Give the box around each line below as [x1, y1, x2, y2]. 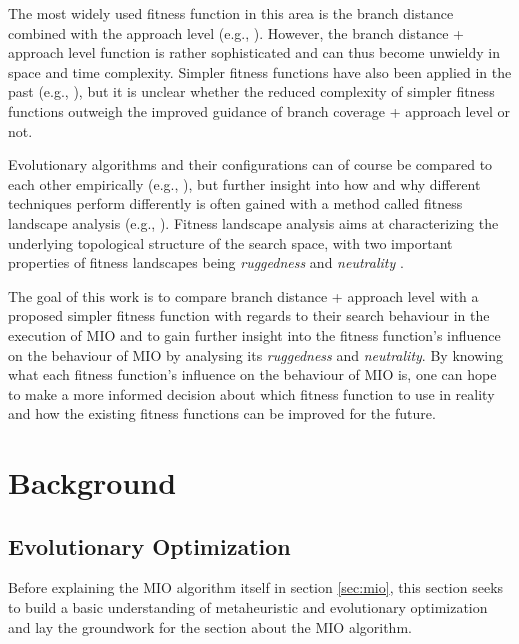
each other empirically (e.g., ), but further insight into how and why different [8, 173, 481, 194]
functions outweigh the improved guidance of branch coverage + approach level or [8, 100, 510, 121]
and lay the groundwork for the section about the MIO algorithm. [8, 616, 412, 637]
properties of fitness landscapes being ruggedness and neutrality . [8, 252, 404, 273]
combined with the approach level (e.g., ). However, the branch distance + [8, 22, 464, 43]
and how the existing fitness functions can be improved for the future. [8, 403, 436, 424]
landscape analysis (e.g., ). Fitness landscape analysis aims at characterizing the [8, 212, 499, 233]
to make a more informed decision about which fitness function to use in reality [8, 383, 495, 404]
